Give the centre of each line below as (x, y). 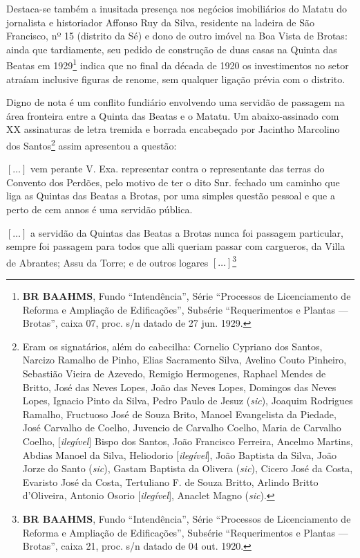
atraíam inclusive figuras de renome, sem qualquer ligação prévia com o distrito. (176, 79)
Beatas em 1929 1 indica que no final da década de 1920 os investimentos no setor (178, 64)
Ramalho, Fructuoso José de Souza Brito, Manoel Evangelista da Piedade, (179, 414)
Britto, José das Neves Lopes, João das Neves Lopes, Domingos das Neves (179, 387)
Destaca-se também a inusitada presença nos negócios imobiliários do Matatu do (177, 8)
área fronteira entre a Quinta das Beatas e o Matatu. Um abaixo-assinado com (173, 115)
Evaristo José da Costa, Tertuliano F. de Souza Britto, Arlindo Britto (170, 481)
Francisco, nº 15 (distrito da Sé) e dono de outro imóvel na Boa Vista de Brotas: (177, 36)
